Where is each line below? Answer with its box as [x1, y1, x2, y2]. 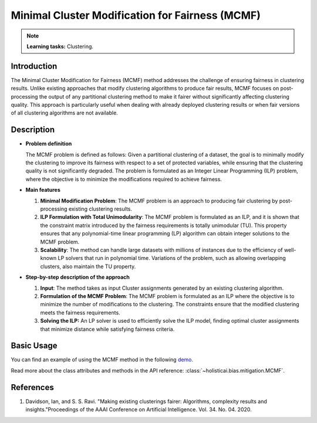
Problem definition [25, 140, 72, 147]
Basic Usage [11, 341, 58, 351]
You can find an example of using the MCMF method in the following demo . [11, 356, 194, 363]
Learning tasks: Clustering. [26, 43, 94, 50]
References [11, 382, 54, 392]
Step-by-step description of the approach [25, 273, 130, 281]
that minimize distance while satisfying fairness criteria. [40, 326, 175, 333]
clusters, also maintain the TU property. [40, 263, 136, 270]
